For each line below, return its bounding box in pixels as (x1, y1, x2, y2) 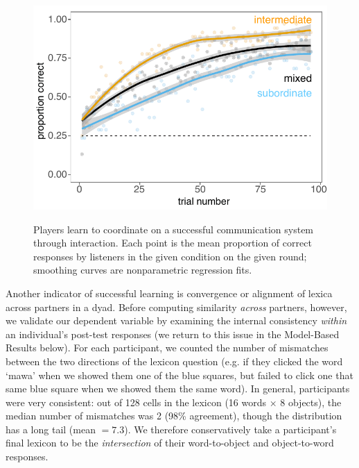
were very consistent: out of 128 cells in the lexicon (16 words (6, 394, 267, 409)
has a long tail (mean (6, 421, 96, 436)
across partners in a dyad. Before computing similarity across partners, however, (6, 299, 347, 314)
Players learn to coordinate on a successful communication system (33, 222, 314, 236)
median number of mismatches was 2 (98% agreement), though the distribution (6, 408, 342, 423)
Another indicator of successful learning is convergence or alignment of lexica (6, 285, 333, 300)
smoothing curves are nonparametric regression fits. (33, 262, 252, 277)
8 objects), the (280, 394, 342, 409)
